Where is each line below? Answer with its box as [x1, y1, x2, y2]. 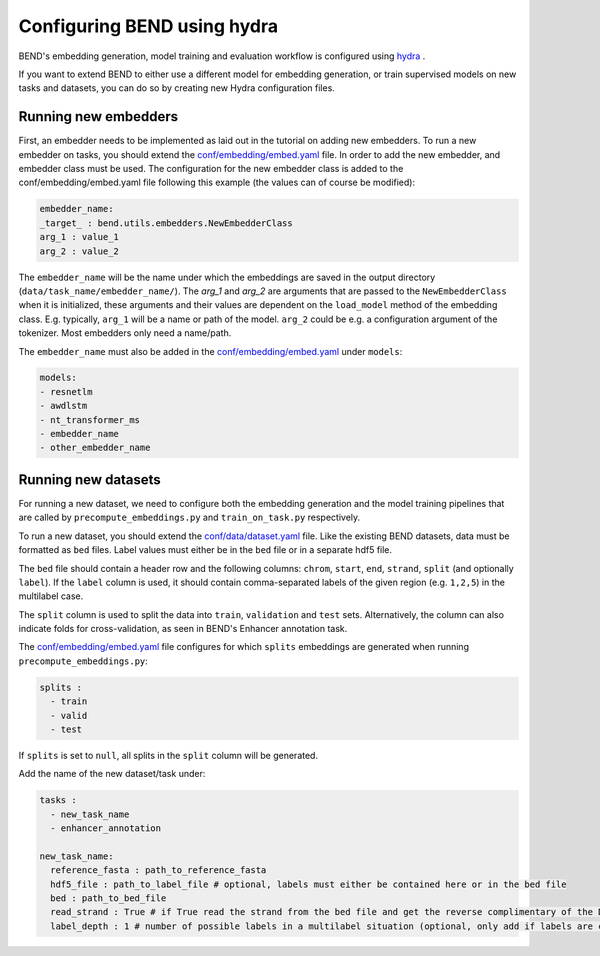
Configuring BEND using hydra [18, 15, 279, 37]
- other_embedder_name [39, 442, 151, 454]
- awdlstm [39, 400, 88, 412]
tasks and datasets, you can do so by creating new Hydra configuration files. [18, 82, 335, 94]
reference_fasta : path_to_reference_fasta [50, 865, 267, 876]
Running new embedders [18, 108, 179, 125]
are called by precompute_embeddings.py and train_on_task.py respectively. [18, 511, 361, 524]
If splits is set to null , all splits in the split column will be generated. [18, 749, 319, 761]
